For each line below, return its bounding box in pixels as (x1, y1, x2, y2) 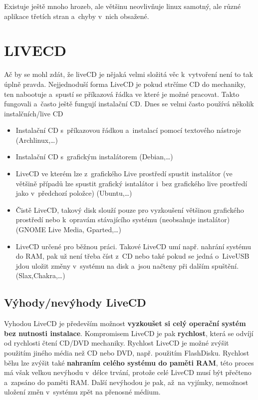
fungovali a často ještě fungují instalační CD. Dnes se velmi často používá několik (4, 98, 254, 109)
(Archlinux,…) (15, 134, 58, 145)
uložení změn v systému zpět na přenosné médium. (4, 387, 161, 397)
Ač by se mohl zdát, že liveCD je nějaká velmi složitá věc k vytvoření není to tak (4, 69, 253, 79)
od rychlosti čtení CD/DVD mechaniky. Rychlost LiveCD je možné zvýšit (4, 338, 229, 348)
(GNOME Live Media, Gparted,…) (15, 224, 121, 235)
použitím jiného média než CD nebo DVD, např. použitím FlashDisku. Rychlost (4, 347, 250, 358)
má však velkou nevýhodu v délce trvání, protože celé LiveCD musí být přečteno (4, 367, 252, 378)
